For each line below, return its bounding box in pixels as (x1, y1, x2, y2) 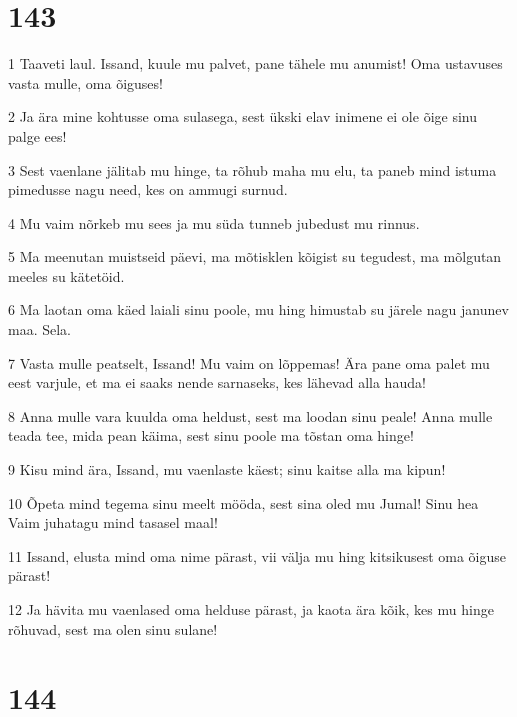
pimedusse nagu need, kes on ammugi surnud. (8, 179, 288, 200)
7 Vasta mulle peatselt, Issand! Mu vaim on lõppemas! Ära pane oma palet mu (8, 352, 490, 373)
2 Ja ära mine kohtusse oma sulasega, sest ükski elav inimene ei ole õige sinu (8, 106, 477, 127)
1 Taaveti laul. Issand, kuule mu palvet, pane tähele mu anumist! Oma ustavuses (8, 53, 503, 74)
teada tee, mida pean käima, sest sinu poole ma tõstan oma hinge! (8, 425, 414, 446)
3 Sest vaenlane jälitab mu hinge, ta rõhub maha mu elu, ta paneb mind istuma (8, 159, 497, 180)
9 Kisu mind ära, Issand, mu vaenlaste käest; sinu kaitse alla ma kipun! (8, 459, 446, 480)
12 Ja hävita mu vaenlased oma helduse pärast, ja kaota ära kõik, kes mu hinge (8, 599, 494, 619)
